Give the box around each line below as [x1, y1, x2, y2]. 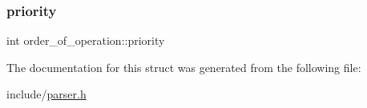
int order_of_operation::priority [6, 32, 165, 49]
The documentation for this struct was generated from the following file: [6, 58, 361, 75]
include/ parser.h [6, 86, 87, 102]
